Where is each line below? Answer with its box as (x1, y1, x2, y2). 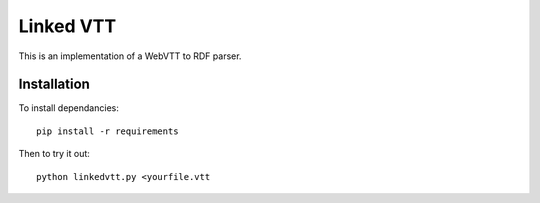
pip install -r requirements (36, 125, 179, 137)
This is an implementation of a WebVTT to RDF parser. (18, 50, 242, 62)
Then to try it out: (18, 148, 90, 160)
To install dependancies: (18, 102, 119, 114)
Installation (18, 76, 90, 93)
